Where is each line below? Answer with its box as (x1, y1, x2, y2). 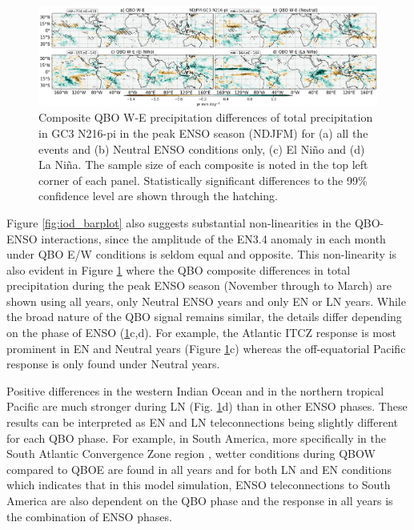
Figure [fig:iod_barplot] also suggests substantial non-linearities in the (6, 214, 352, 231)
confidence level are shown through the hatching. (38, 187, 278, 204)
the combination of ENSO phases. (6, 508, 172, 524)
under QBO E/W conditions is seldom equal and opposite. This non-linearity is (6, 246, 397, 263)
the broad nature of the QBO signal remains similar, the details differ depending (6, 308, 402, 325)
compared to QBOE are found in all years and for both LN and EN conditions (6, 460, 392, 477)
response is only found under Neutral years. (6, 355, 220, 372)
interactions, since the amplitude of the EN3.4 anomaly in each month (41, 230, 386, 247)
